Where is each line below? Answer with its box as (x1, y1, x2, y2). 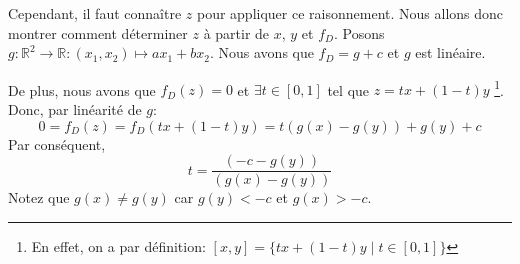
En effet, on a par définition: (31, 235, 206, 256)
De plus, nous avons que (8, 79, 156, 100)
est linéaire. (415, 42, 486, 63)
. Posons (333, 22, 385, 43)
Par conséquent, (8, 133, 106, 154)
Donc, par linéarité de (8, 99, 142, 120)
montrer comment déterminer (8, 22, 188, 43)
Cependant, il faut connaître (8, 3, 182, 23)
